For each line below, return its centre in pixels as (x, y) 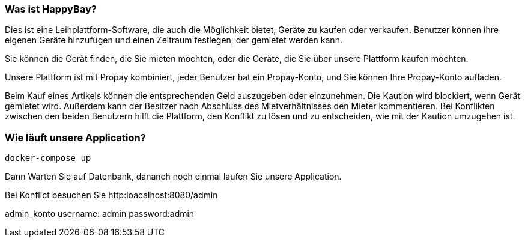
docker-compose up (48, 158)
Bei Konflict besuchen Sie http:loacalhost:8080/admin (111, 195)
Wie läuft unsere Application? (75, 137)
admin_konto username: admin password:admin (100, 214)
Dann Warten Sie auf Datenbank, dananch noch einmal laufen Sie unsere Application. (173, 177)
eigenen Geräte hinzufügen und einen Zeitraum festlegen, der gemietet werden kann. (174, 40)
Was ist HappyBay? (51, 9)
